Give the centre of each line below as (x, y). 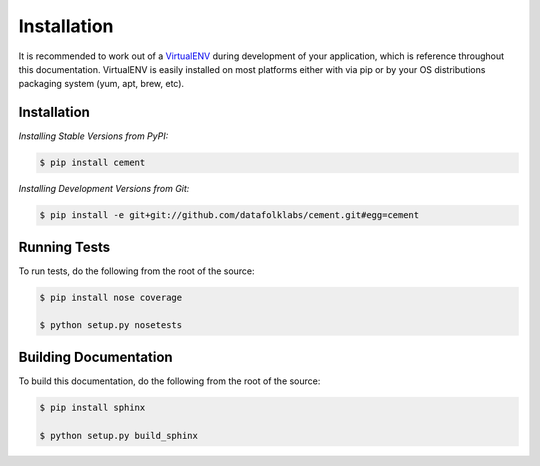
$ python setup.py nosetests (111, 325)
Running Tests (64, 246)
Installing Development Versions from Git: (104, 189)
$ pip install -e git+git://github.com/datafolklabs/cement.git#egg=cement (229, 215)
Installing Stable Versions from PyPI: (93, 136)
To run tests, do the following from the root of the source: (136, 271)
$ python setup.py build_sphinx (119, 435)
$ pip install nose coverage (111, 297)
